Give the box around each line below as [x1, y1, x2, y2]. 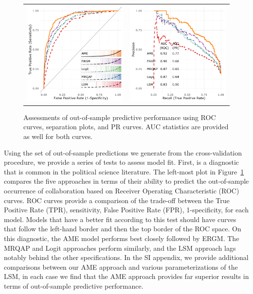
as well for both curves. [23, 131, 93, 141]
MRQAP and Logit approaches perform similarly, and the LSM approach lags [4, 242, 236, 253]
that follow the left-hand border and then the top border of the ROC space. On [4, 224, 241, 234]
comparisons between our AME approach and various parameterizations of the [4, 261, 238, 272]
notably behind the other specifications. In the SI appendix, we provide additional [4, 252, 249, 262]
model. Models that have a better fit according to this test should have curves [4, 214, 236, 224]
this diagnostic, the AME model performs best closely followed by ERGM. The [4, 233, 239, 243]
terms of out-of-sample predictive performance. [4, 280, 144, 291]
